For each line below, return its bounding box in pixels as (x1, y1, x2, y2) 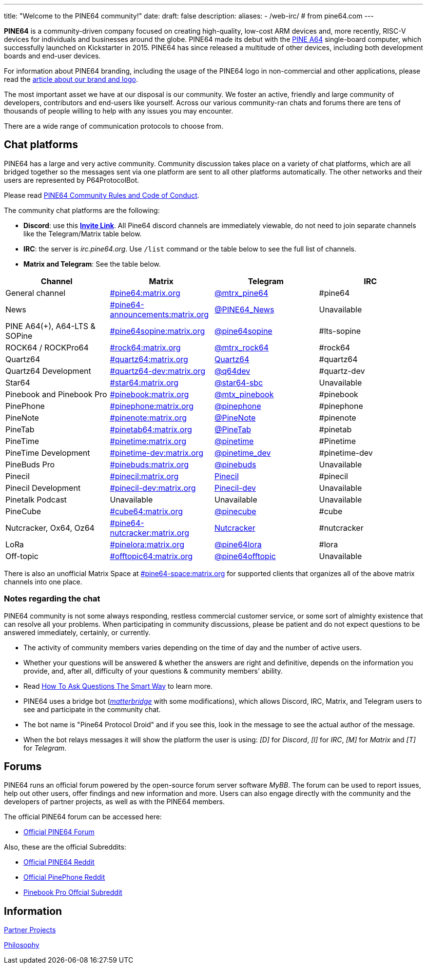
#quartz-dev (319, 366, 365, 376)
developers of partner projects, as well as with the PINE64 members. (4, 797, 225, 806)
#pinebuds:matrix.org (110, 459, 189, 469)
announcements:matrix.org (110, 309, 209, 319)
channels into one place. (4, 577, 82, 586)
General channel (5, 288, 66, 298)
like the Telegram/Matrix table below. (23, 229, 142, 238)
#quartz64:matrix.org (110, 354, 188, 364)
